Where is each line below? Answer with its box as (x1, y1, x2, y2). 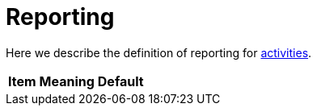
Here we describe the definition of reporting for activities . (6, 45, 312, 60)
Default (97, 73, 144, 89)
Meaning (39, 73, 95, 89)
